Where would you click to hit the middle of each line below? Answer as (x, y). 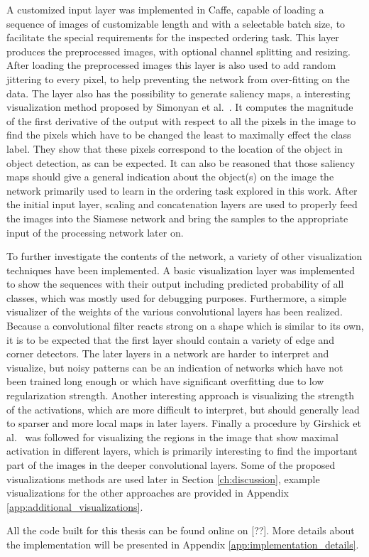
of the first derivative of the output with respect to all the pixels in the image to (181, 120)
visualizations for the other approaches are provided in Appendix (148, 493)
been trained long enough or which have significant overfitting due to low (165, 381)
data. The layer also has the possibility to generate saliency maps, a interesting (178, 93)
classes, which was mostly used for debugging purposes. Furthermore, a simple (177, 297)
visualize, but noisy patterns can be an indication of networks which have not (175, 367)
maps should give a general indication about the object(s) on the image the (170, 177)
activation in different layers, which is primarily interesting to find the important (182, 451)
